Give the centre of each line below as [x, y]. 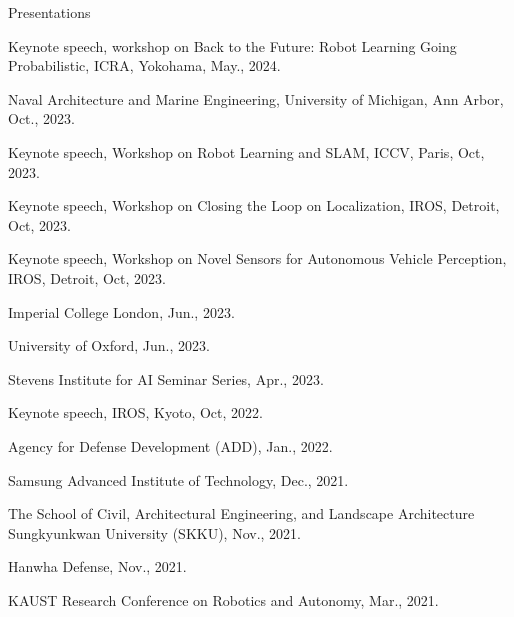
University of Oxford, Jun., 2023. [109, 345]
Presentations [49, 12]
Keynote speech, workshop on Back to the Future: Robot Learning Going [232, 45]
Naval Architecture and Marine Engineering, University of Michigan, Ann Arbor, [256, 98]
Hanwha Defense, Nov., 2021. [97, 566]
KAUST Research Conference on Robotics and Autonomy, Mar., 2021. [223, 599]
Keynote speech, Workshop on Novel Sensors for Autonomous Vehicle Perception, [257, 258]
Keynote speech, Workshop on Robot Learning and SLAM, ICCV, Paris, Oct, [246, 151]
